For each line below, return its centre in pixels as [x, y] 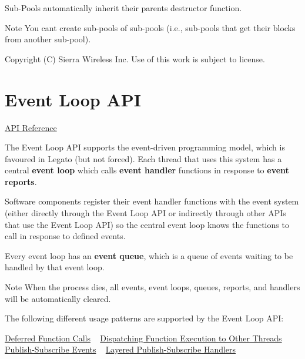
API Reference [31, 127]
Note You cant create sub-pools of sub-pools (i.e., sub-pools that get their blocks [150, 27]
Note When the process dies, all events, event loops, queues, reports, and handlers [152, 287]
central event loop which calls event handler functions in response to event [147, 170]
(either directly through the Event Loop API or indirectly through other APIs [145, 213]
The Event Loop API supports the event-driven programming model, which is [145, 147]
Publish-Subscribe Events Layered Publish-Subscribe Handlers [120, 349]
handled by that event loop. [55, 267]
